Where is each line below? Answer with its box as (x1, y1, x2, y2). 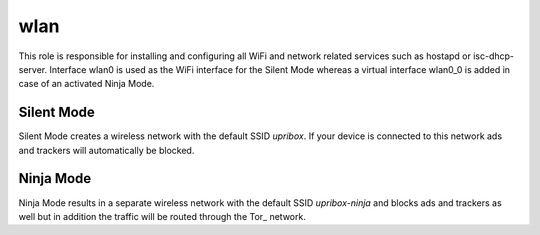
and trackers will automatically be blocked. (18, 144, 195, 156)
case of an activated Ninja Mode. (18, 78, 155, 90)
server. (18, 63, 48, 75)
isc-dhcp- (473, 50, 515, 62)
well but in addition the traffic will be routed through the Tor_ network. (18, 210, 307, 222)
